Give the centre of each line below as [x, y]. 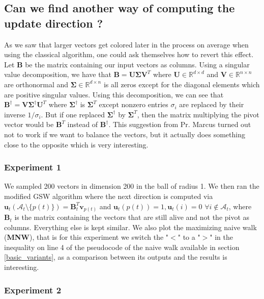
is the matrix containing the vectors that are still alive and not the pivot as [132, 217]
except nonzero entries [134, 104]
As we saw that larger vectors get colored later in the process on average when [126, 44]
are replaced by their [212, 104]
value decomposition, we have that [58, 74]
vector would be [29, 124]
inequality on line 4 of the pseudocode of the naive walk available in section [122, 247]
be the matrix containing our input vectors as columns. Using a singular [137, 64]
